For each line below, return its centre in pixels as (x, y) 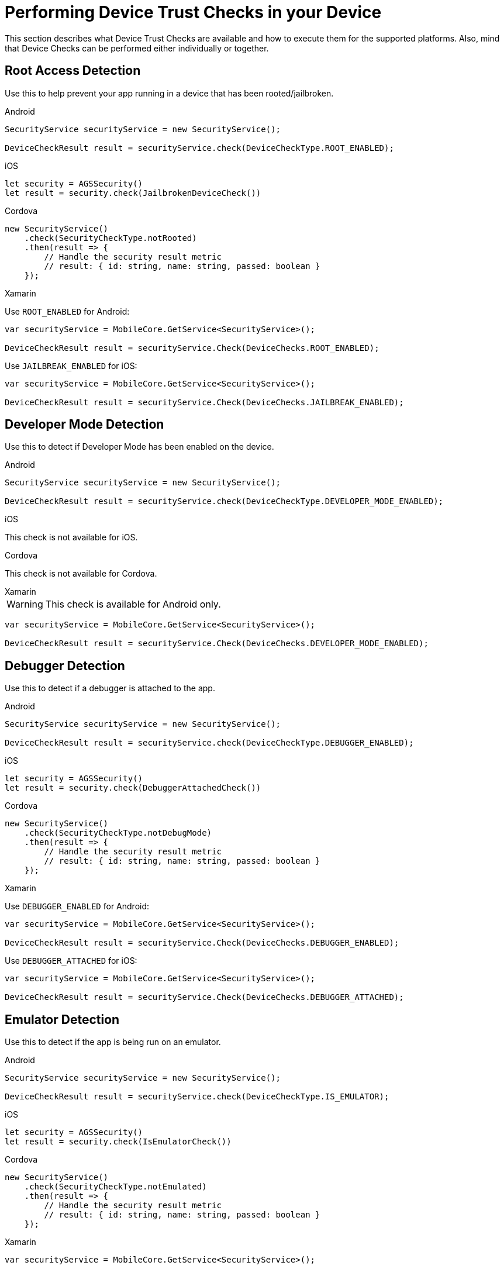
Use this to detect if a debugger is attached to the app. (110, 688)
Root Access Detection (73, 71)
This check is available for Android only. (133, 604)
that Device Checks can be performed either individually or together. (137, 48)
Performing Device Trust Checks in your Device (193, 12)
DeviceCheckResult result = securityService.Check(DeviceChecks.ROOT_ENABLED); (192, 348)
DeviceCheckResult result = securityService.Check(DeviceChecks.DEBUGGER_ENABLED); (202, 943)
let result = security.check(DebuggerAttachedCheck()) (133, 788)
